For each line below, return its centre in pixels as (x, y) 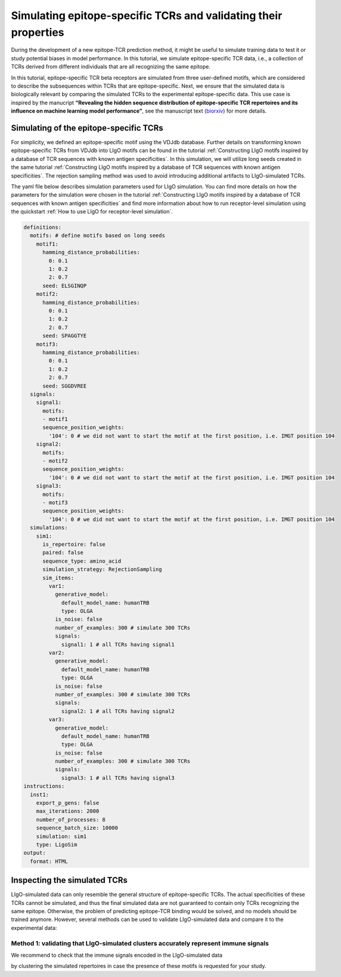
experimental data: (34, 928)
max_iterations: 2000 (68, 811)
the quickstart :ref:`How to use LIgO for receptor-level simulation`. (92, 212)
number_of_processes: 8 (71, 819)
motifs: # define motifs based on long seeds (97, 236)
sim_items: (58, 578)
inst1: (40, 795)
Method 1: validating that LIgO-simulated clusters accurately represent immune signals (140, 943)
